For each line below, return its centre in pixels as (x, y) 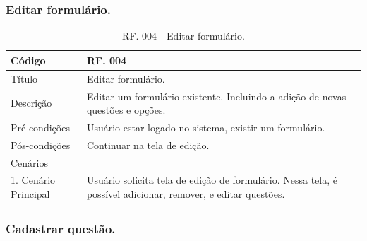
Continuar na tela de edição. (148, 145)
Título (24, 78)
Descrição (31, 103)
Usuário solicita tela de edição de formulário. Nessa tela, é (212, 180)
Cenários (30, 162)
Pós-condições (41, 145)
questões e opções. (126, 110)
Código (28, 60)
